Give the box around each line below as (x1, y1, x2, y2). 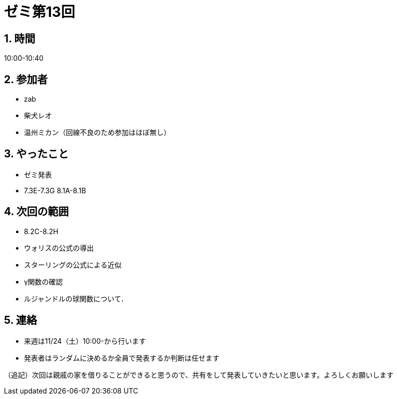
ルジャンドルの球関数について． (24, 294, 128, 303)
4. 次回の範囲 (4, 205, 69, 218)
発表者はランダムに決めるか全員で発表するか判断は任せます (24, 353, 219, 362)
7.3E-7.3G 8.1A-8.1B (24, 186, 86, 195)
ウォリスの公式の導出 (24, 243, 94, 252)
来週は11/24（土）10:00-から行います (24, 336, 146, 345)
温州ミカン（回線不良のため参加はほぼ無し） (24, 128, 171, 137)
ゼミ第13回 (4, 3, 75, 20)
